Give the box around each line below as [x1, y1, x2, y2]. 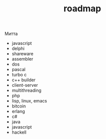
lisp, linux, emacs [11, 98, 47, 104]
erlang [11, 108, 25, 114]
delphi [11, 45, 25, 52]
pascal [11, 67, 26, 72]
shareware [11, 51, 34, 57]
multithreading [11, 87, 41, 94]
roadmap [63, 3, 102, 14]
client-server [11, 82, 38, 88]
